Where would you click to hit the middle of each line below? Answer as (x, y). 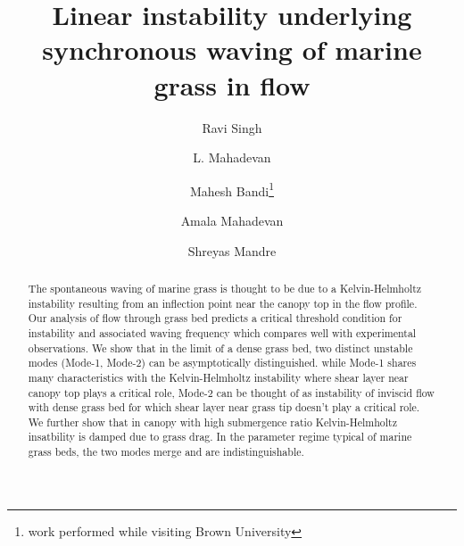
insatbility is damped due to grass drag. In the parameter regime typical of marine (220, 437)
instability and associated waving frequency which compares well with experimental (222, 332)
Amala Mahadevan (232, 220)
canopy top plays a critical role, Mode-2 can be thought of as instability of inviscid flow (231, 392)
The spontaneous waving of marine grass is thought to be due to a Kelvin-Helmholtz (225, 288)
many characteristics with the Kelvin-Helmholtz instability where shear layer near (218, 377)
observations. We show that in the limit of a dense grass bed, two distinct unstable (220, 347)
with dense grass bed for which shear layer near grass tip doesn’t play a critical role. (224, 407)
